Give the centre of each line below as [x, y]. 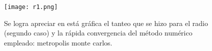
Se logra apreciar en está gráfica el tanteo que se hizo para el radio [106, 23]
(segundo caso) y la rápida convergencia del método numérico [98, 33]
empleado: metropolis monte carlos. [58, 42]
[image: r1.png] [31, 7]
